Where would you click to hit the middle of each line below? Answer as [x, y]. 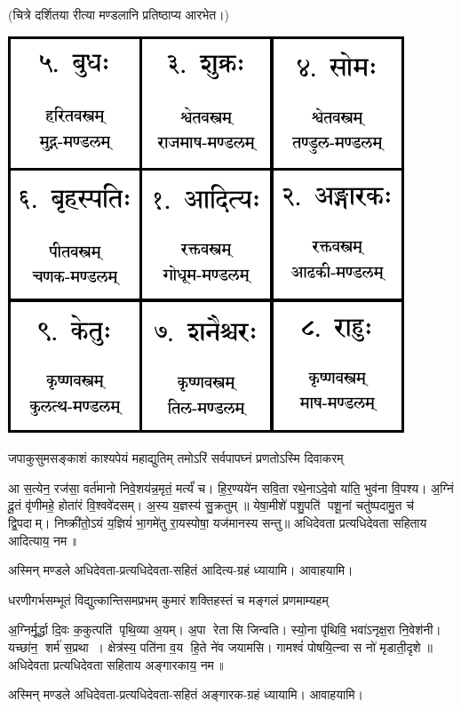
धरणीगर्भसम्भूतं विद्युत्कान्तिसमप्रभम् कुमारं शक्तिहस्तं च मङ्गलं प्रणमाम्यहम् [168, 599]
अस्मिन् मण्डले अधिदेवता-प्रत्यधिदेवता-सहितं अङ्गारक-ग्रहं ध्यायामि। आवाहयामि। [186, 694]
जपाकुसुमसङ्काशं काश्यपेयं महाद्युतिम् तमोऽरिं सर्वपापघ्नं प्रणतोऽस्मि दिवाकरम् [176, 458]
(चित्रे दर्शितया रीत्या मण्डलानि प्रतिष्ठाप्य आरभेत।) [119, 14]
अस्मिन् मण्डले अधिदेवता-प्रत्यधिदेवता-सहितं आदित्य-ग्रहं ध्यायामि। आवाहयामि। [181, 570]
